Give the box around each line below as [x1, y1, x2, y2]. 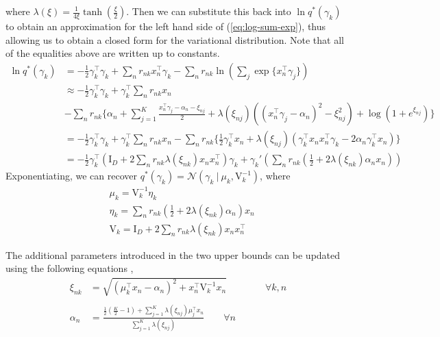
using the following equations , [5, 261, 134, 275]
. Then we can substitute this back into [126, 4, 291, 18]
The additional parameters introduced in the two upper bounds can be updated [5, 247, 341, 262]
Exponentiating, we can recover [5, 168, 137, 183]
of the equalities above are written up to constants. [5, 46, 220, 60]
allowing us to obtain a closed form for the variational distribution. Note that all [5, 32, 344, 47]
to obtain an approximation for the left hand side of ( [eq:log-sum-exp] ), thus [5, 19, 326, 33]
